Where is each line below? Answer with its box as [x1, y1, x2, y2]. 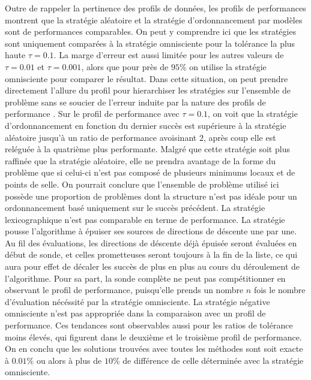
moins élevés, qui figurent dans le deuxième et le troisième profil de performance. [5, 330, 302, 343]
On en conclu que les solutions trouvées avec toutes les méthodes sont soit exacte [5, 342, 303, 355]
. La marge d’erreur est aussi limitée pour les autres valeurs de [53, 49, 284, 61]
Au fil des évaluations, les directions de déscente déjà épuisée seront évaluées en [5, 236, 297, 249]
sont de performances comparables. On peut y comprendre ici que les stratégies [5, 25, 297, 38]
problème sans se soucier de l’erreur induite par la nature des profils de [5, 95, 266, 108]
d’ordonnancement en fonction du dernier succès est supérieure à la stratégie [5, 119, 286, 131]
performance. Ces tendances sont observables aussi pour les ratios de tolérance [5, 319, 293, 331]
